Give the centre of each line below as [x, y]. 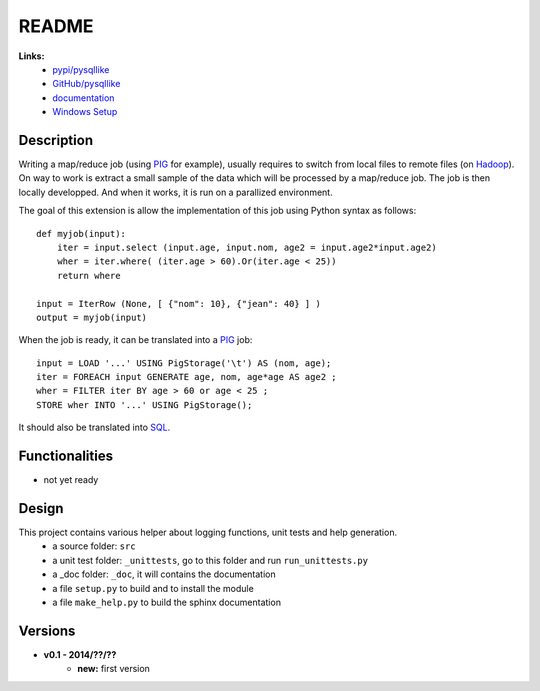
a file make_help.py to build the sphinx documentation [167, 602]
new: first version [113, 669]
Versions [47, 630]
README [56, 26]
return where [88, 275]
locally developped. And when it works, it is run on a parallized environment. [176, 192]
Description [56, 140]
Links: [31, 56]
